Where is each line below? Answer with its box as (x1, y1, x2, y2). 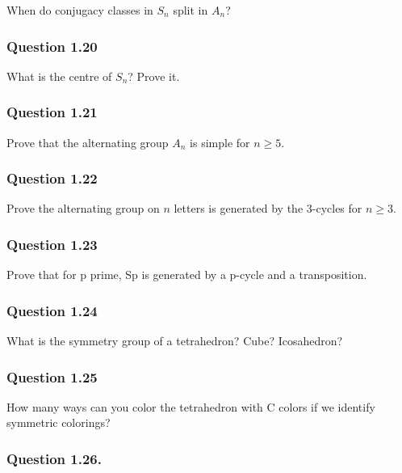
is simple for (190, 133, 250, 150)
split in (173, 2, 208, 18)
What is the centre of (6, 67, 112, 84)
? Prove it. (128, 67, 180, 84)
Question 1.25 (6, 366, 98, 386)
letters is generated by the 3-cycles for (174, 200, 362, 217)
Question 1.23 (6, 234, 98, 254)
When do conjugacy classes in (6, 2, 153, 18)
